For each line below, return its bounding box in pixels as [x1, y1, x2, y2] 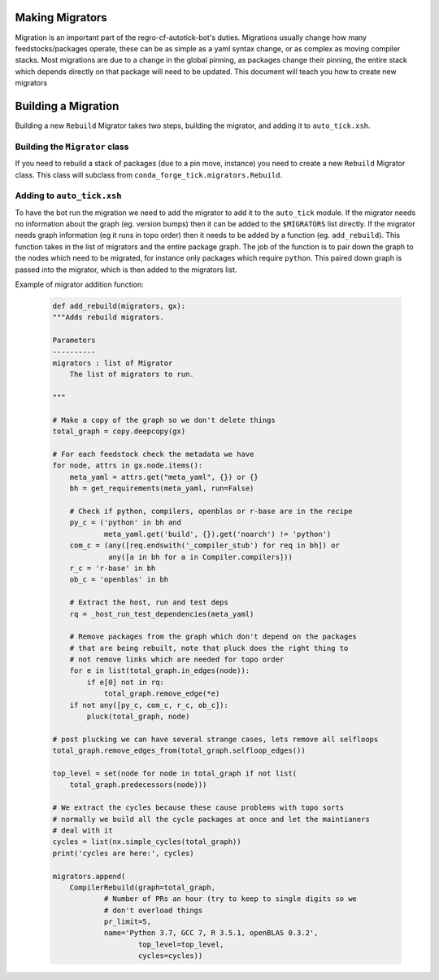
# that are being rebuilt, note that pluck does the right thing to [69, 644, 349, 653]
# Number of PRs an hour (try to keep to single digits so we [103, 894, 358, 903]
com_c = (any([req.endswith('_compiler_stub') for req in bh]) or [69, 541, 341, 550]
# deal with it [52, 825, 113, 835]
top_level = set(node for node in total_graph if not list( [52, 769, 298, 778]
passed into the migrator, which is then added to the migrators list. [15, 265, 237, 275]
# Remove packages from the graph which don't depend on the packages [69, 632, 358, 641]
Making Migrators [15, 11, 107, 24]
